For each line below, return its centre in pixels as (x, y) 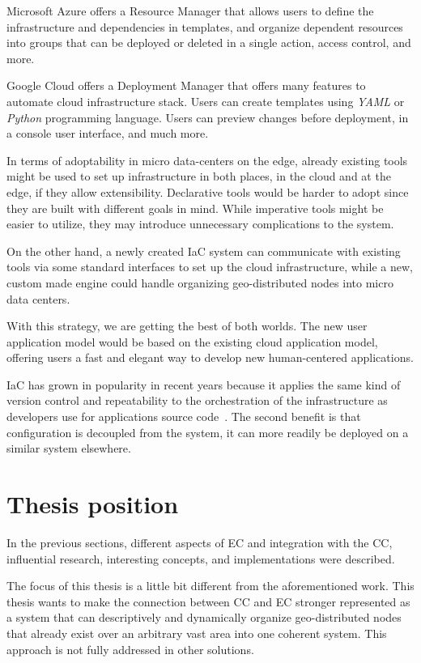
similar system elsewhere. (69, 448)
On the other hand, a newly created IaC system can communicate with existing (204, 251)
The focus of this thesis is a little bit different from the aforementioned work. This (210, 586)
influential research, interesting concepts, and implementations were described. (201, 558)
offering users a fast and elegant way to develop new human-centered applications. (210, 357)
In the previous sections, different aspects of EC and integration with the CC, (200, 542)
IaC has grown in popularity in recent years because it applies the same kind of (204, 384)
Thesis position (93, 504)
